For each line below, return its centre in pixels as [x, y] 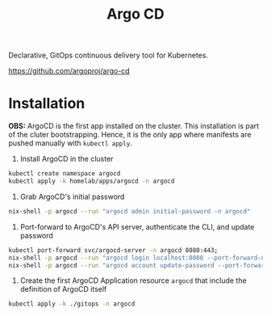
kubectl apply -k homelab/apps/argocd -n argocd [92, 181]
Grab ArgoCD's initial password [72, 196]
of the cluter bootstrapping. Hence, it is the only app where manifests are [130, 135]
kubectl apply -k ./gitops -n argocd [72, 304]
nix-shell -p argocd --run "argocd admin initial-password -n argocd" [129, 211]
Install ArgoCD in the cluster [67, 159]
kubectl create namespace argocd [65, 174]
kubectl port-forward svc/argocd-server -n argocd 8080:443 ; [113, 250]
